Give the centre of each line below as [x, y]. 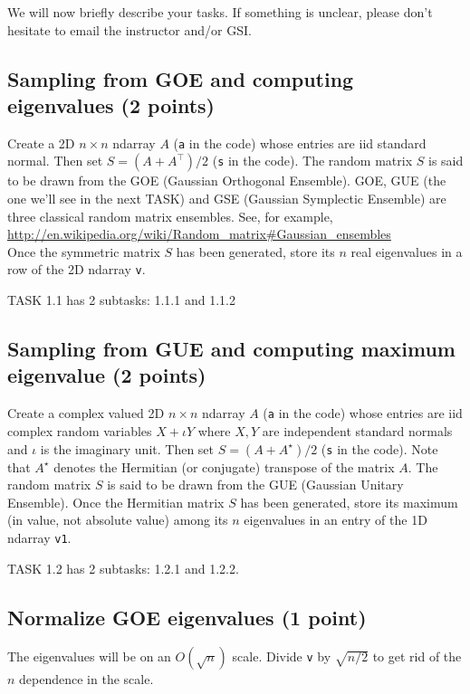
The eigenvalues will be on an [89, 656]
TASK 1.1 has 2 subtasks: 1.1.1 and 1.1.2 [121, 300]
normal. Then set [55, 161]
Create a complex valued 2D [86, 413]
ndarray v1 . [39, 537]
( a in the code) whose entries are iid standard [300, 143]
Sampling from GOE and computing [181, 78]
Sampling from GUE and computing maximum [231, 349]
